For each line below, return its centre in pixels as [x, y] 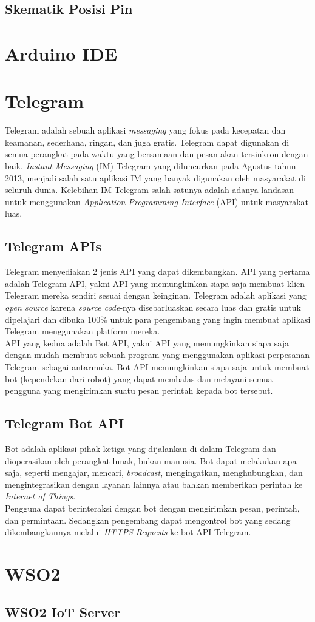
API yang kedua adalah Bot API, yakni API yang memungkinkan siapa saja [147, 343]
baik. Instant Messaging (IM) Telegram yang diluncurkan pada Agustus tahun [151, 166]
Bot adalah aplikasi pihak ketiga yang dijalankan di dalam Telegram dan [141, 448]
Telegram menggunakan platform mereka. [83, 331]
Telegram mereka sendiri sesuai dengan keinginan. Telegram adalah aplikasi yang [156, 295]
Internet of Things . [40, 496]
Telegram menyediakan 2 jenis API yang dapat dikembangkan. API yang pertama [157, 272]
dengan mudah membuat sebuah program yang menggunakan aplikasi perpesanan [157, 355]
